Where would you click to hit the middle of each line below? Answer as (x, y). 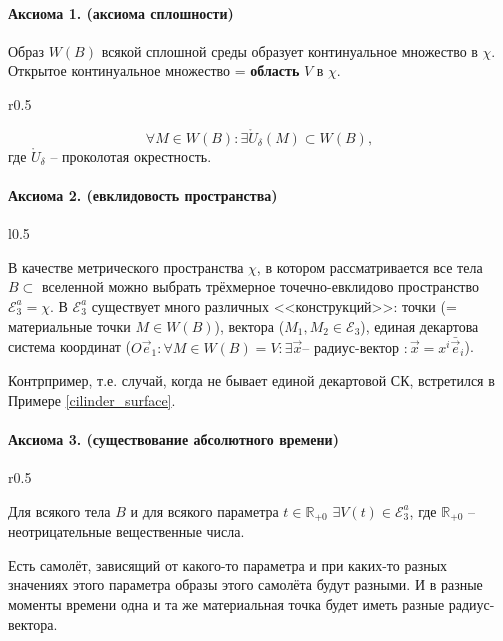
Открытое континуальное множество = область (154, 70)
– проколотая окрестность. (131, 155)
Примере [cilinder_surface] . (92, 399)
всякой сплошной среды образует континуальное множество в (289, 50)
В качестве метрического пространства (126, 266)
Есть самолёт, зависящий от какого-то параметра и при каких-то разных (228, 564)
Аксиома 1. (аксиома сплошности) (121, 12)
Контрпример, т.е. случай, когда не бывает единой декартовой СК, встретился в (251, 380)
